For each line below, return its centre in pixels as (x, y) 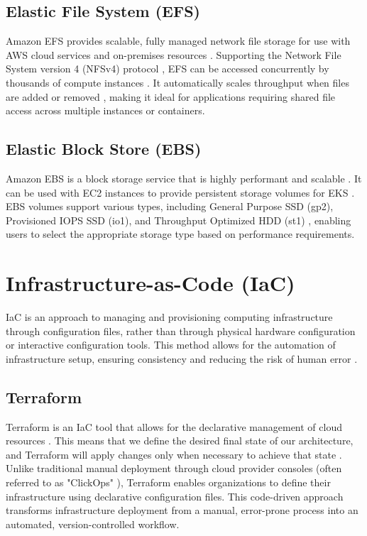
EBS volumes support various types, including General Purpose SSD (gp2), (170, 206)
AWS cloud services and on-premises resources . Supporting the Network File (174, 54)
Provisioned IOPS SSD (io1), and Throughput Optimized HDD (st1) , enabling (179, 220)
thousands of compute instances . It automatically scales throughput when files (177, 82)
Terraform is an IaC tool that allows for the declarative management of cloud (174, 426)
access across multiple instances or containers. (105, 110)
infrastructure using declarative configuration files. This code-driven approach (175, 496)
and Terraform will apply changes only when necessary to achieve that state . (174, 454)
